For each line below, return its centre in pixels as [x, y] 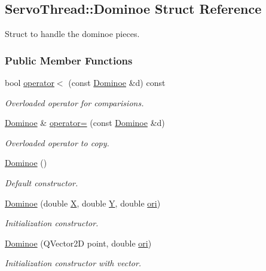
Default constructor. [42, 182]
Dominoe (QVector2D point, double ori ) [78, 243]
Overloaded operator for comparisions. [74, 102]
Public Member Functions [69, 60]
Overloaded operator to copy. [57, 142]
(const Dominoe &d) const [117, 83]
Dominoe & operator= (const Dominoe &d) [85, 123]
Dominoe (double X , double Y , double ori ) [83, 203]
